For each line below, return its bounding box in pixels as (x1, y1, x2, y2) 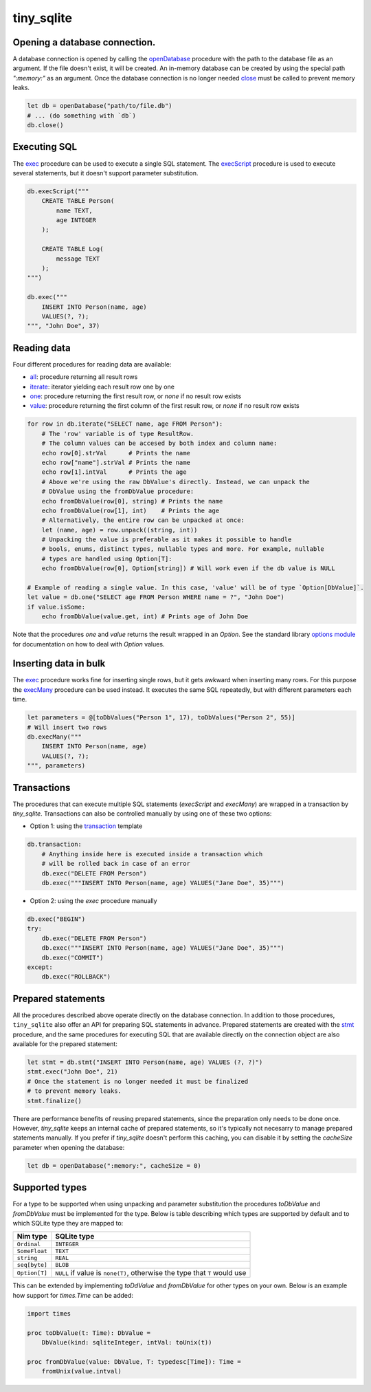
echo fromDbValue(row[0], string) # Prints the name (41, 497, 223, 505)
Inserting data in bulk (12, 657, 106, 670)
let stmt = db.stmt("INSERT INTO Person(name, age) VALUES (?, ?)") (27, 1058, 263, 1066)
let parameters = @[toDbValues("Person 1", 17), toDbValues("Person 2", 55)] (27, 714, 295, 721)
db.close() (27, 121, 64, 129)
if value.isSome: (27, 602, 86, 611)
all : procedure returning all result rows (30, 373, 138, 381)
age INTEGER (56, 217, 96, 224)
